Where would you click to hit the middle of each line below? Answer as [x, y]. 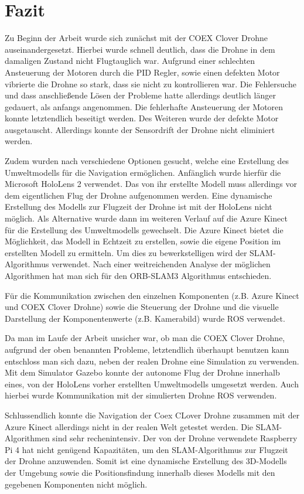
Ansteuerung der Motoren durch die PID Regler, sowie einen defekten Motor [142, 72]
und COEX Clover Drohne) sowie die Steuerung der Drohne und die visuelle [142, 307]
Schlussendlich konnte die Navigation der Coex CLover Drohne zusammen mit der [152, 415]
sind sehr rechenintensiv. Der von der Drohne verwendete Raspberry [175, 438]
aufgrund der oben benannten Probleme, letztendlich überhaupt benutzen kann [147, 349]
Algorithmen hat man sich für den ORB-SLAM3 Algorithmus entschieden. [138, 275]
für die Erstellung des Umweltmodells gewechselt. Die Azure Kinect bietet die [144, 229]
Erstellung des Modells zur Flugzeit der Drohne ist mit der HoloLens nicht [139, 207]
